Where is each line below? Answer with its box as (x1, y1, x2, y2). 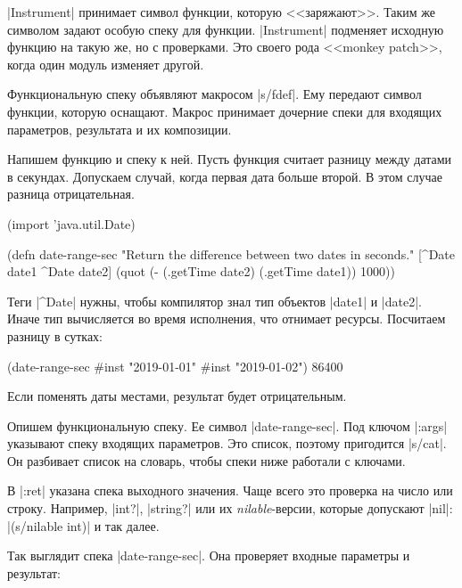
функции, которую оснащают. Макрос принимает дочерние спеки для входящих (7, 102, 442, 120)
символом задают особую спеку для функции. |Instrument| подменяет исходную (7, 20, 444, 38)
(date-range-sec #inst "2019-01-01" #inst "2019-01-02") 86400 (7, 356, 343, 375)
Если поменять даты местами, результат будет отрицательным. (7, 387, 347, 405)
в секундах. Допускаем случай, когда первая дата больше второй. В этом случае (7, 167, 442, 185)
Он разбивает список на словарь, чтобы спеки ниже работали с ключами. (7, 451, 406, 470)
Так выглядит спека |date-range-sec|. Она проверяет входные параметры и (7, 546, 410, 565)
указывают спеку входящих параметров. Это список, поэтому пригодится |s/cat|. (7, 434, 447, 453)
